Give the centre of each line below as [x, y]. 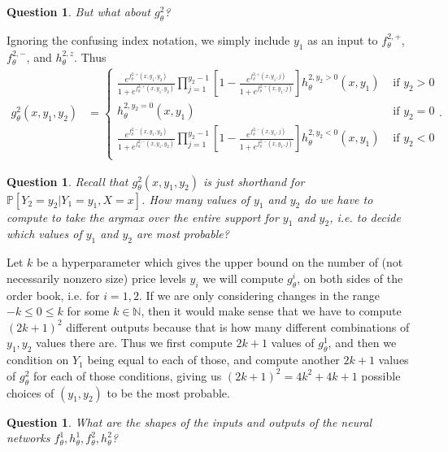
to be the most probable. [168, 392]
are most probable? [183, 234]
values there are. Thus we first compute [134, 343]
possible [381, 375]
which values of [44, 234]
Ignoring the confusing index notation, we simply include [148, 39]
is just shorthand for [254, 181]
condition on [38, 360]
